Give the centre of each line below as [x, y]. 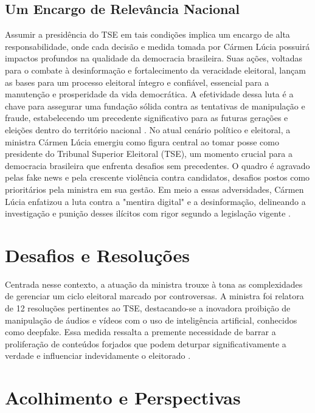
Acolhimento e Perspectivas [123, 397]
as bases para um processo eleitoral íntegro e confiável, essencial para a [137, 82]
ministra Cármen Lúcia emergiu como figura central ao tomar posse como [142, 141]
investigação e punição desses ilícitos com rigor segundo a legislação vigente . [148, 213]
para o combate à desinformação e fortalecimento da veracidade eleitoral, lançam [155, 70]
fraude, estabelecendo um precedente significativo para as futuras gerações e [147, 118]
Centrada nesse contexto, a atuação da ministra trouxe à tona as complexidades [154, 284]
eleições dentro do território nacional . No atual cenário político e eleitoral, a [148, 129]
